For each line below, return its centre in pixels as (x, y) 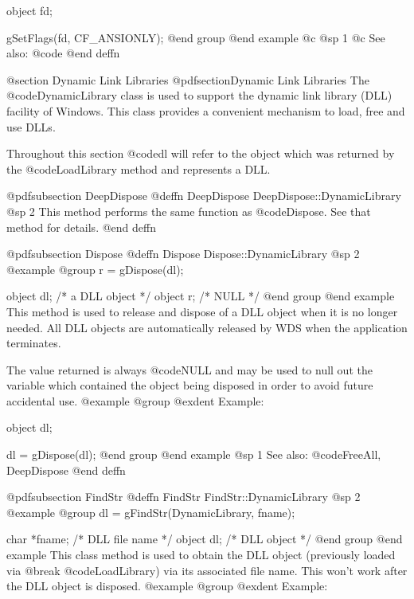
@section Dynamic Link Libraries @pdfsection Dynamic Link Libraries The (188, 79)
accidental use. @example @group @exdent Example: (135, 400)
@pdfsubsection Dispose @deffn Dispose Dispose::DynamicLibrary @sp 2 (183, 254)
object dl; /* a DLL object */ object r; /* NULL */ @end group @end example (201, 296)
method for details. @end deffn (81, 227)
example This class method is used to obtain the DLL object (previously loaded (201, 555)
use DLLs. (31, 126)
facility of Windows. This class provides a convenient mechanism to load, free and (206, 110)
